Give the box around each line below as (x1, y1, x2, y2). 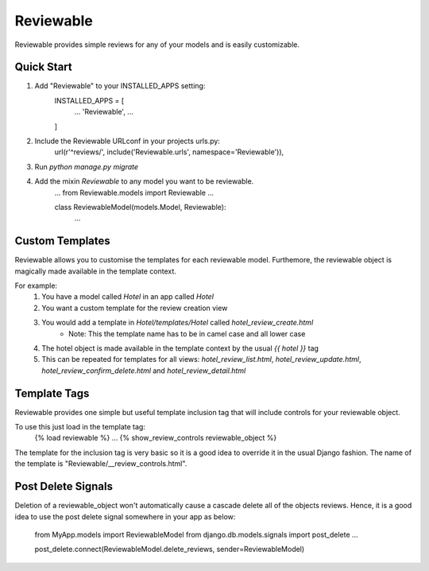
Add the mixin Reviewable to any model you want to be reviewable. (34, 177, 254, 186)
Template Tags (14, 386, 90, 400)
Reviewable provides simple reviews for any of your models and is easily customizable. (14, 40, 300, 49)
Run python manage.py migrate (34, 161, 139, 171)
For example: (14, 281, 58, 290)
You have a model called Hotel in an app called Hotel (41, 292, 214, 301)
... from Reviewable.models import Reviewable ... (54, 188, 214, 197)
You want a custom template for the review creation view (41, 303, 228, 313)
